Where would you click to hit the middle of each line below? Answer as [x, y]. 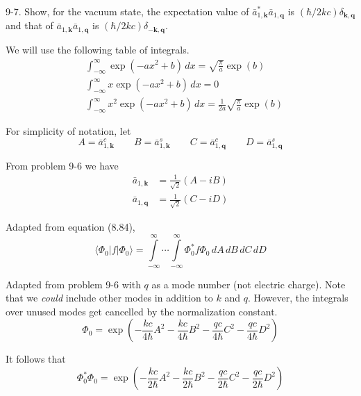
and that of [30, 25]
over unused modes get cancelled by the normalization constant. [142, 311]
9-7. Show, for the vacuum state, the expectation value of [127, 11]
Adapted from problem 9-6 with [73, 284]
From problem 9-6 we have [62, 165]
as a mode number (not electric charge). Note [249, 284]
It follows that [36, 359]
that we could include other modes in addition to [109, 298]
